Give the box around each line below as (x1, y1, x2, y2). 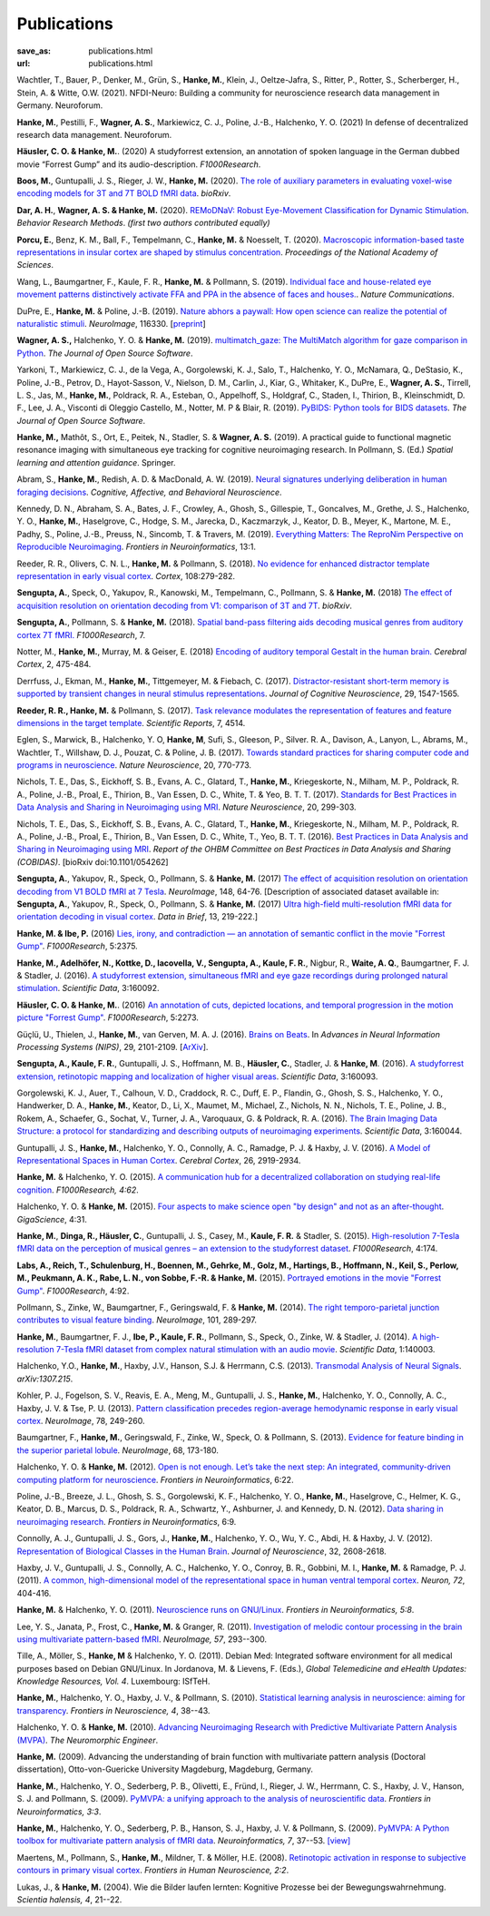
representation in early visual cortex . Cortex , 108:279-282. (16, 571, 236, 581)
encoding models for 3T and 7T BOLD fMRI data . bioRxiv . (16, 188, 231, 199)
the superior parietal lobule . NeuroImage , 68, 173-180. (16, 1444, 220, 1456)
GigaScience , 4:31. (16, 1213, 88, 1224)
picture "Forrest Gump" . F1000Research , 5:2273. (16, 1012, 200, 1023)
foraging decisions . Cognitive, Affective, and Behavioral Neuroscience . (16, 486, 282, 497)
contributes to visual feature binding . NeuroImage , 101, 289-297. (16, 1314, 258, 1325)
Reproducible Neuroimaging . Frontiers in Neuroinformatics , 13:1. (16, 541, 256, 553)
